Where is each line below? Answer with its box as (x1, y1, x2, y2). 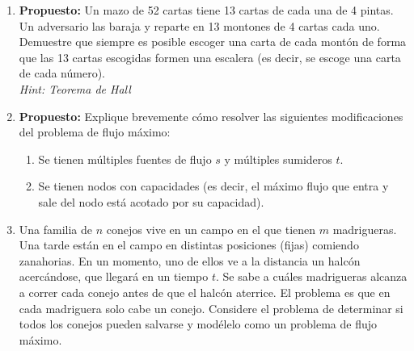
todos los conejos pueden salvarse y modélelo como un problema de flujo (19, 315, 378, 332)
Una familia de (19, 220, 93, 237)
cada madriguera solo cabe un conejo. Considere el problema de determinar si (19, 299, 403, 316)
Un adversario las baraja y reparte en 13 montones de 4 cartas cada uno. (19, 17, 380, 34)
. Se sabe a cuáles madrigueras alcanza (216, 268, 408, 285)
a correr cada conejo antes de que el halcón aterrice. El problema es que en (19, 283, 391, 300)
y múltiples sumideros (224, 150, 332, 167)
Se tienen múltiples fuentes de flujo (38, 150, 212, 167)
